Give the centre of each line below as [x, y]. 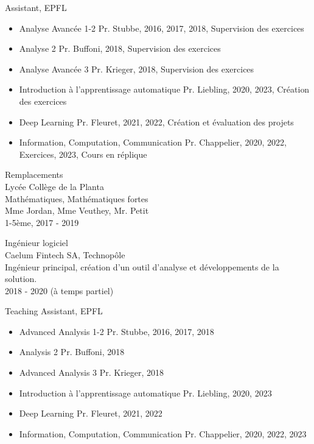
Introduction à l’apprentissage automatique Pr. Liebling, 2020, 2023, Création [164, 89]
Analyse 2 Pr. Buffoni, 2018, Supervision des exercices [120, 48]
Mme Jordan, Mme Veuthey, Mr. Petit [77, 210]
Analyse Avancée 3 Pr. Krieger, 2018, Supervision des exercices [137, 69]
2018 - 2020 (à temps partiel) [59, 290]
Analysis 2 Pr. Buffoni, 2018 [72, 352]
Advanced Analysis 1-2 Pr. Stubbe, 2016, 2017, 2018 [117, 331]
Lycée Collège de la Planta [54, 186]
